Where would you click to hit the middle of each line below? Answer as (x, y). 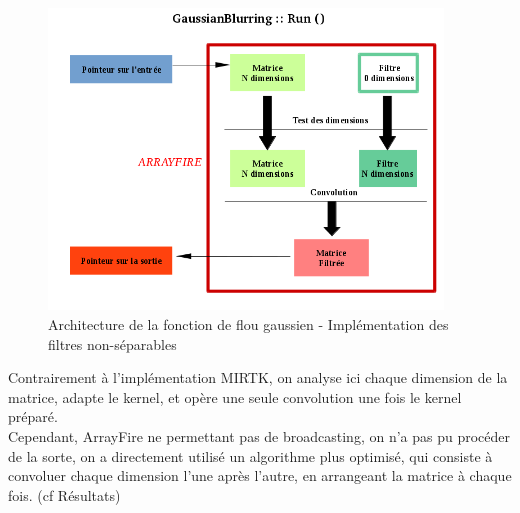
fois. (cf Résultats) (64, 494)
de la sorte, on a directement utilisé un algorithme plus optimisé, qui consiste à (250, 455)
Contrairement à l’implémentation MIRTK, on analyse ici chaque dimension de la (258, 377)
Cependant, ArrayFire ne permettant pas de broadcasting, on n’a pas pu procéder (259, 435)
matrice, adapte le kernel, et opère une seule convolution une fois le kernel (235, 396)
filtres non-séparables (112, 343)
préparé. (33, 416)
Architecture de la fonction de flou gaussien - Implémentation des (248, 323)
